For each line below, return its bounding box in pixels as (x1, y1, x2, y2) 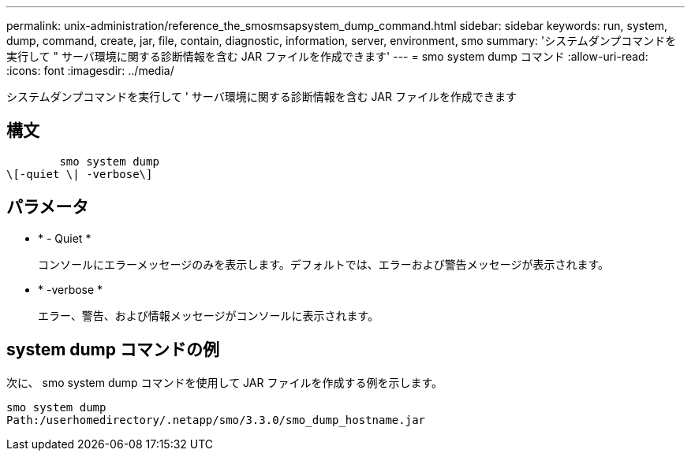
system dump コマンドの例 (6, 340, 219, 360)
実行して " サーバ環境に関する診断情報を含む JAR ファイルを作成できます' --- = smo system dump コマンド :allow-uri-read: (6, 50, 648, 63)
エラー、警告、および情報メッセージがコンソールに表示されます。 (38, 308, 379, 322)
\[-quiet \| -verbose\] (6, 167, 153, 180)
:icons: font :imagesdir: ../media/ (6, 64, 174, 77)
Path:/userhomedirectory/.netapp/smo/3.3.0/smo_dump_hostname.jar (6, 413, 426, 426)
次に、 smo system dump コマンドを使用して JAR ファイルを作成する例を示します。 (6, 375, 443, 389)
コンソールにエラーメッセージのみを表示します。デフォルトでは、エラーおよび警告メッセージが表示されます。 (38, 257, 610, 271)
